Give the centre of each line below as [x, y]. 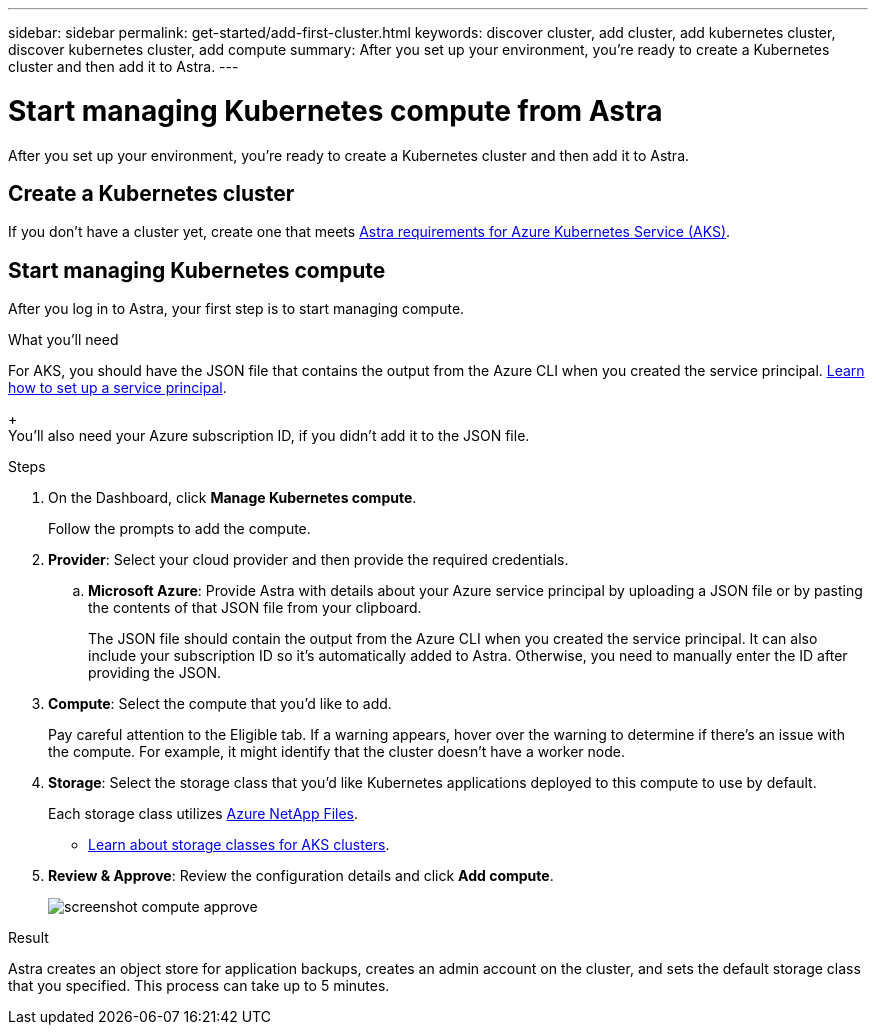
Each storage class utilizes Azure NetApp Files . [203, 814]
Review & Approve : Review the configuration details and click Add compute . [301, 876]
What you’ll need [63, 340]
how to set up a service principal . [117, 388]
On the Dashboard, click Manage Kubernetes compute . [232, 498]
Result [28, 938]
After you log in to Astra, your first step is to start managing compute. [236, 309]
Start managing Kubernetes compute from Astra [335, 110]
